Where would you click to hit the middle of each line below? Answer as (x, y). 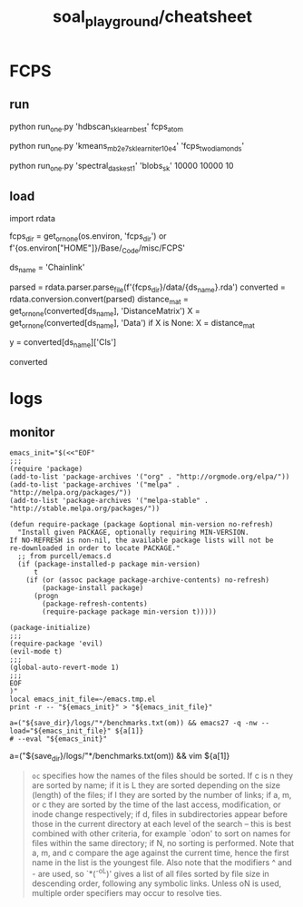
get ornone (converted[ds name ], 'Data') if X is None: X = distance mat (132, 324)
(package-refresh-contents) (95, 604)
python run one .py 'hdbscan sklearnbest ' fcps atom (97, 127)
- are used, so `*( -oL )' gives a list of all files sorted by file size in (150, 872)
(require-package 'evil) (56, 644)
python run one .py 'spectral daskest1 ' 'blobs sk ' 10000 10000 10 (122, 167)
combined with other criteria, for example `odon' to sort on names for (161, 833)
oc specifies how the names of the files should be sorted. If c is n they (162, 775)
